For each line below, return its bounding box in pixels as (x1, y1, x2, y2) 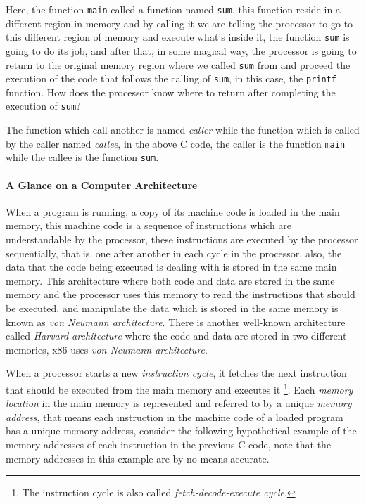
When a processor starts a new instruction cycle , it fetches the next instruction (6, 366, 347, 380)
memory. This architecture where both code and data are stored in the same (6, 273, 335, 287)
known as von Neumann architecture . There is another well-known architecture (6, 314, 346, 329)
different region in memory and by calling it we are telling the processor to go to (6, 15, 353, 30)
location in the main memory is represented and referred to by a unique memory (6, 396, 352, 411)
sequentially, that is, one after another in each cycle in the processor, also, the (6, 245, 342, 260)
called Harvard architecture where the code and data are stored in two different (6, 328, 347, 343)
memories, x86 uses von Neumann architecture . (6, 342, 208, 356)
